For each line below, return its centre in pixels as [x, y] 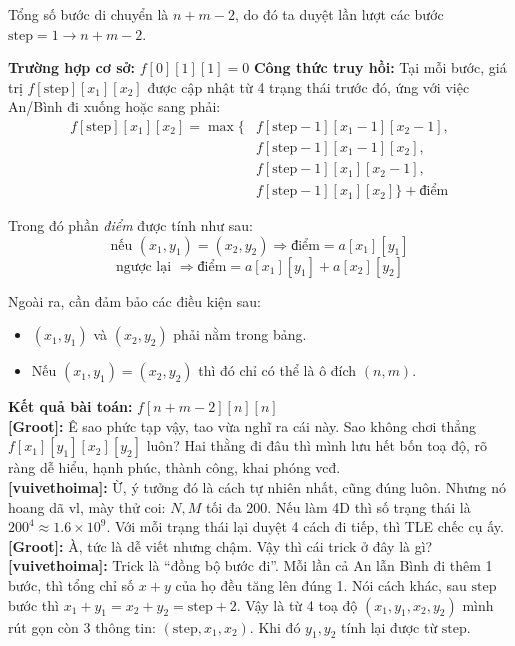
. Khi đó [275, 626]
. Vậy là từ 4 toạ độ [297, 604]
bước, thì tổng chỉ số [71, 585]
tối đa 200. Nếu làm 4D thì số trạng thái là [338, 506]
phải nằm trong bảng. [240, 334]
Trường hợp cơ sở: [72, 67]
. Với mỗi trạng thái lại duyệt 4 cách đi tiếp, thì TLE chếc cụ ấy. [305, 526]
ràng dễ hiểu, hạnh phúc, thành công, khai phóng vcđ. [174, 467]
